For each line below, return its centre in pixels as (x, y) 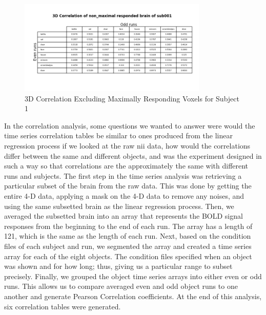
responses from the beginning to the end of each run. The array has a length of (128, 226)
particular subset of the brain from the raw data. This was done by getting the (128, 186)
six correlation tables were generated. (63, 306)
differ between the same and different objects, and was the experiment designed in (133, 155)
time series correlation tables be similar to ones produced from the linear (118, 135)
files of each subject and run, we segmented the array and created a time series (128, 246)
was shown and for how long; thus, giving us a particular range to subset (118, 266)
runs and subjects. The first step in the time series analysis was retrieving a (123, 175)
